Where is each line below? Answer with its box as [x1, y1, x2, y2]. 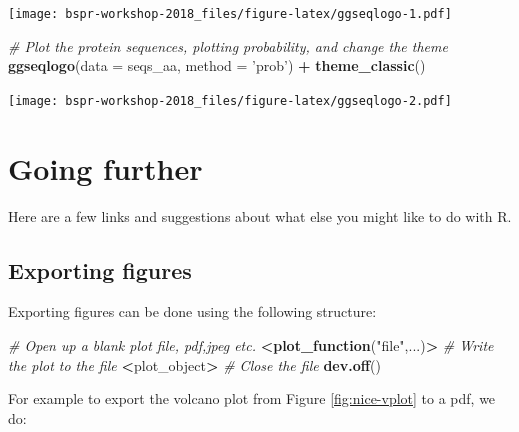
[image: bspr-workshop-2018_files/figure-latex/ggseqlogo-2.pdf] [8, 93, 452, 108]
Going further [8, 147, 203, 188]
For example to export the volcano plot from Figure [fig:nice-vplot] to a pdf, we [8, 388, 496, 409]
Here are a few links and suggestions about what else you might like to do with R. [8, 205, 512, 226]
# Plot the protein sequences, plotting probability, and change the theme [8, 35, 448, 56]
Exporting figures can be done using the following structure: [8, 301, 377, 322]
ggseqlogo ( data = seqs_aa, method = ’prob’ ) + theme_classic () [8, 55, 426, 76]
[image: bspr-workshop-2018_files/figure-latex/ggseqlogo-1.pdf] [8, 7, 452, 21]
